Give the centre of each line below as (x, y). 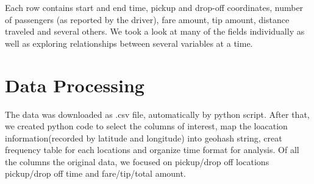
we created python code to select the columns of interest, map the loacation (146, 126)
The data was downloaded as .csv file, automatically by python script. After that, (157, 114)
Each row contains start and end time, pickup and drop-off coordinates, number (154, 7)
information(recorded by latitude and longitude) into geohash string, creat (144, 138)
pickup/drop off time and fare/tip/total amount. (95, 173)
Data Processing (75, 85)
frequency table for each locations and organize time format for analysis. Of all (152, 150)
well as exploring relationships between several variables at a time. (129, 43)
